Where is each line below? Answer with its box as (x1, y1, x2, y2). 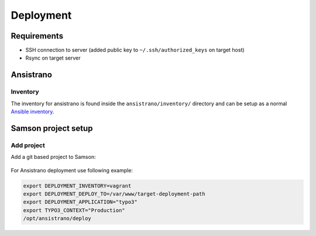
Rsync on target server (25, 54, 81, 61)
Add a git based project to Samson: (11, 154, 96, 161)
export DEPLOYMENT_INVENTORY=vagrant (23, 182, 132, 189)
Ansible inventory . (11, 108, 54, 115)
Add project (11, 141, 45, 149)
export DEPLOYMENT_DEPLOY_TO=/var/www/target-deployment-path (23, 190, 205, 197)
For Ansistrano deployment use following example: (11, 166, 133, 173)
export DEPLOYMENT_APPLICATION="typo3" (23, 199, 138, 206)
